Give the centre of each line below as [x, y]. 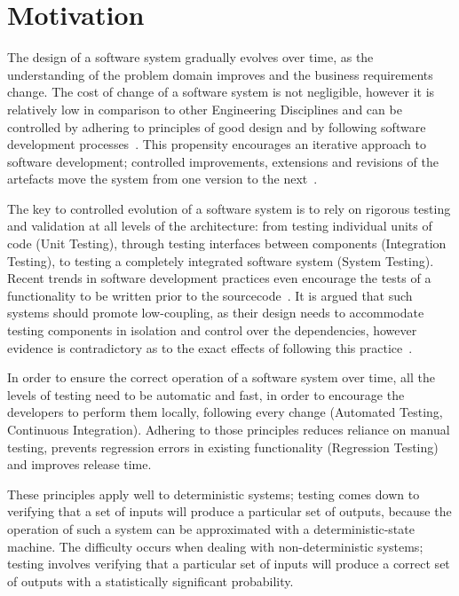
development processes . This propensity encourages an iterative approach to [217, 144]
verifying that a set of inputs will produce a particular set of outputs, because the [229, 511]
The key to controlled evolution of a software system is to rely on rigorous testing [229, 208]
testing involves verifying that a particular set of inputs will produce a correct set [229, 564]
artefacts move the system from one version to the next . [162, 179]
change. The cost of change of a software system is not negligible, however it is [221, 92]
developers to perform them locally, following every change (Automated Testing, [225, 412]
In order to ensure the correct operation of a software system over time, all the [222, 377]
